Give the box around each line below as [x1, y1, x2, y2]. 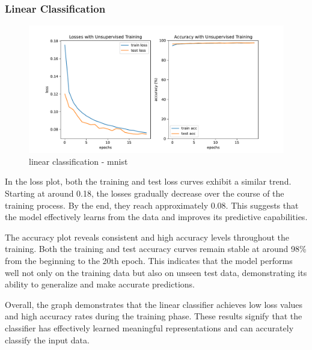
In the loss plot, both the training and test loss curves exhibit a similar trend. [5, 175, 292, 188]
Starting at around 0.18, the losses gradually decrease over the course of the [5, 187, 284, 199]
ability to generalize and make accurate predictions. [5, 278, 195, 290]
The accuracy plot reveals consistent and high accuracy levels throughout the [5, 230, 289, 243]
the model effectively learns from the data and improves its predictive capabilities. [5, 210, 308, 223]
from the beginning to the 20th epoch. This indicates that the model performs [5, 254, 293, 266]
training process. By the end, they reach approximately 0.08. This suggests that [5, 198, 299, 211]
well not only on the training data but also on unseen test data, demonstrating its [5, 266, 307, 278]
